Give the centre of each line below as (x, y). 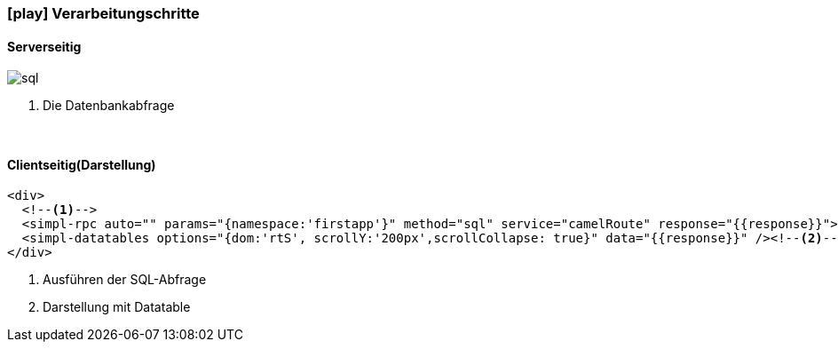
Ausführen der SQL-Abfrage (125, 280)
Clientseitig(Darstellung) (82, 164)
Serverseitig (44, 46)
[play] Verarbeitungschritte (103, 13)
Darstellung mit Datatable (117, 307)
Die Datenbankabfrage (109, 106)
